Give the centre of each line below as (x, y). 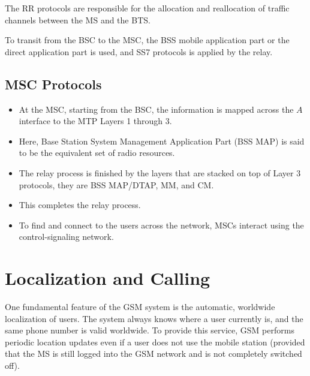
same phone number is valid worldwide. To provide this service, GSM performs (150, 330)
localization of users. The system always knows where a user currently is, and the (154, 318)
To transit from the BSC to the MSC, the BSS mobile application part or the (147, 40)
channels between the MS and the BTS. (78, 19)
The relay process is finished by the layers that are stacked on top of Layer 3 (160, 172)
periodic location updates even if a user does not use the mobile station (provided (155, 342)
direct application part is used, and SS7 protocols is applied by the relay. (139, 51)
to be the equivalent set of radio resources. (97, 153)
